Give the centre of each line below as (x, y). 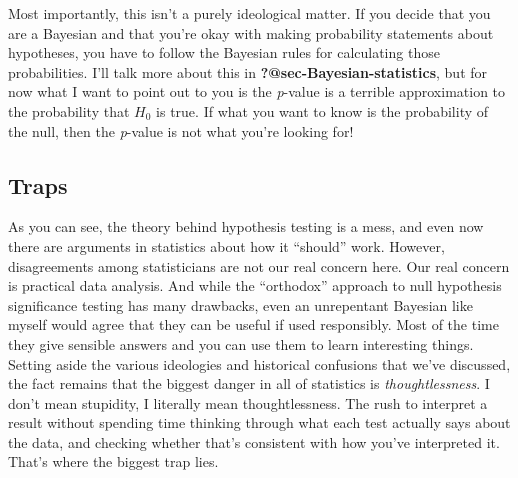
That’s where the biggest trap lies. (113, 461)
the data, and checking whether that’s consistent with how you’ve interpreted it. (254, 441)
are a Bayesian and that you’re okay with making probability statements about (251, 32)
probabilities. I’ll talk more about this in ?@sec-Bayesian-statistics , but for (248, 71)
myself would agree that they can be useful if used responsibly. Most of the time (253, 324)
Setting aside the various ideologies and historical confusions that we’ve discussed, (259, 363)
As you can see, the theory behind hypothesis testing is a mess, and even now (246, 226)
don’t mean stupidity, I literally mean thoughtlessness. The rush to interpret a (248, 402)
